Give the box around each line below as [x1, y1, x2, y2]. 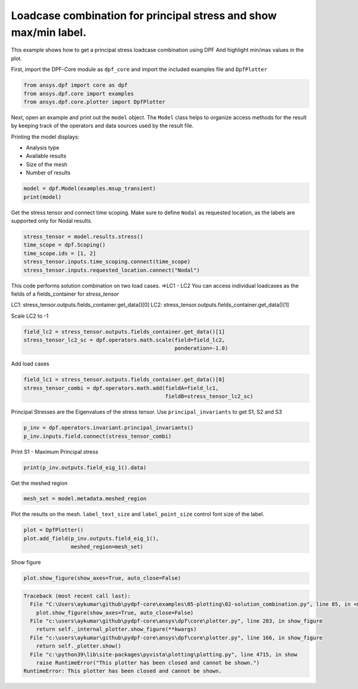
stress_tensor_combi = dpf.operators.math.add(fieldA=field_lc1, [23, 385, 219, 391]
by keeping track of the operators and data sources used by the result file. [11, 122, 194, 130]
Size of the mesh [26, 161, 68, 168]
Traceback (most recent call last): [23, 592, 131, 599]
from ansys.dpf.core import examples [23, 90, 134, 97]
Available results [26, 152, 67, 159]
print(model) [23, 193, 62, 200]
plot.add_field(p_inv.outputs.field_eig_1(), [23, 535, 159, 542]
